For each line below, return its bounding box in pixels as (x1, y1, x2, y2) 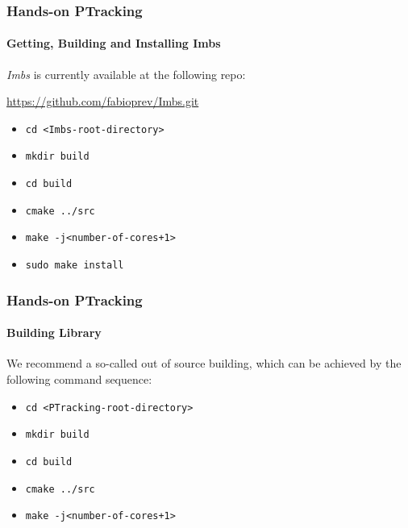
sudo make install (25, 260, 124, 272)
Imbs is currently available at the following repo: (6, 65, 246, 82)
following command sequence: (6, 371, 152, 387)
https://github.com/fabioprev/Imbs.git (6, 93, 199, 110)
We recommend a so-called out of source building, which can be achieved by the (6, 355, 402, 372)
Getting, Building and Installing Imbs (6, 35, 221, 52)
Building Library (6, 324, 102, 341)
